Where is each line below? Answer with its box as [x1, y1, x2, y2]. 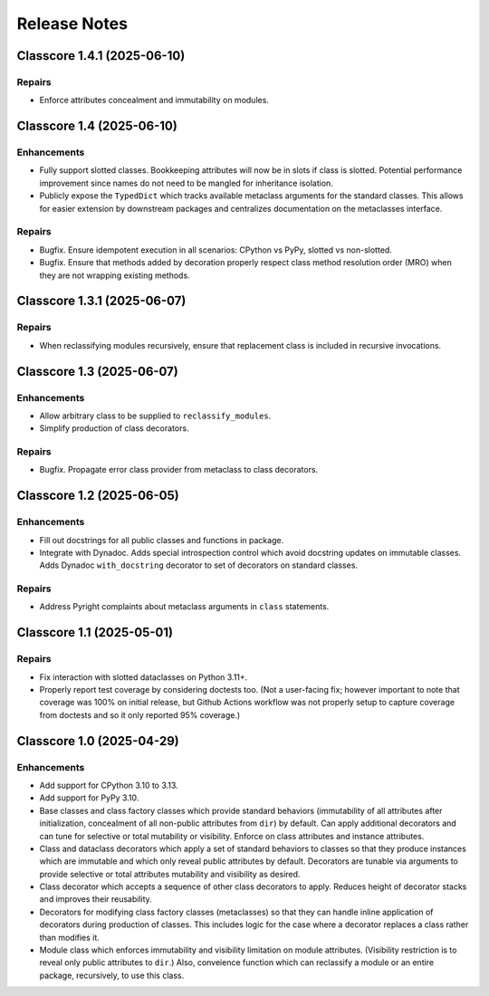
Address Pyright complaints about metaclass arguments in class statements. [39, 601, 330, 612]
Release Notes [16, 14, 129, 34]
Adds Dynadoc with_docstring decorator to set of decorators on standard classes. [39, 560, 358, 570]
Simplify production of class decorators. [39, 423, 189, 434]
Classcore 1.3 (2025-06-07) [16, 363, 178, 379]
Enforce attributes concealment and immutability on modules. [39, 95, 269, 106]
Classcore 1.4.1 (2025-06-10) [16, 48, 186, 63]
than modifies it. [39, 932, 100, 943]
